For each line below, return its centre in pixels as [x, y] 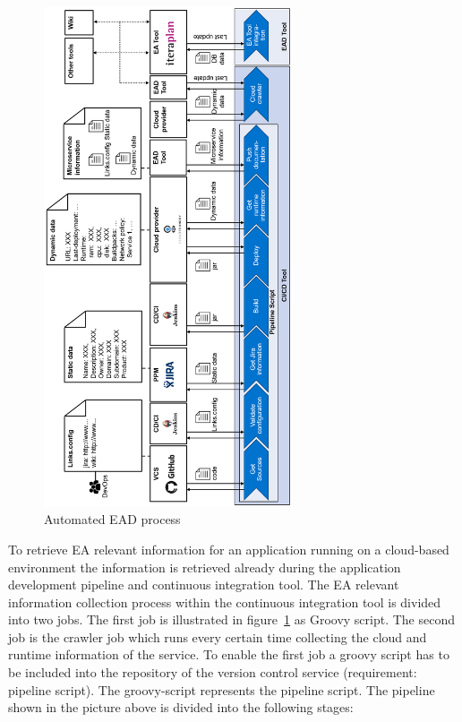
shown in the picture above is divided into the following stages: [181, 707]
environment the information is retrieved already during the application [205, 567]
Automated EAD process [112, 519]
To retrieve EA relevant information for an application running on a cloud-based [229, 549]
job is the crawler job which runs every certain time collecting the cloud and [218, 636]
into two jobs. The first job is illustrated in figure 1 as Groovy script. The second [232, 619]
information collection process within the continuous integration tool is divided [225, 602]
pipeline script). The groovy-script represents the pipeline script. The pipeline [222, 689]
